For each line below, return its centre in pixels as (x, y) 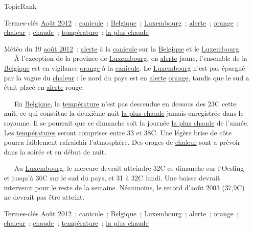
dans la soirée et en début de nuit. (55, 151)
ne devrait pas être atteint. (44, 197)
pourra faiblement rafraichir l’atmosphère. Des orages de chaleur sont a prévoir (122, 142)
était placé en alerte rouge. (44, 87)
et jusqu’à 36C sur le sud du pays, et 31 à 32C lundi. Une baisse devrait (112, 177)
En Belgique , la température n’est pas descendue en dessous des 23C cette (125, 103)
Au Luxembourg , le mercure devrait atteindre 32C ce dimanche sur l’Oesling (129, 168)
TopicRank (20, 6)
